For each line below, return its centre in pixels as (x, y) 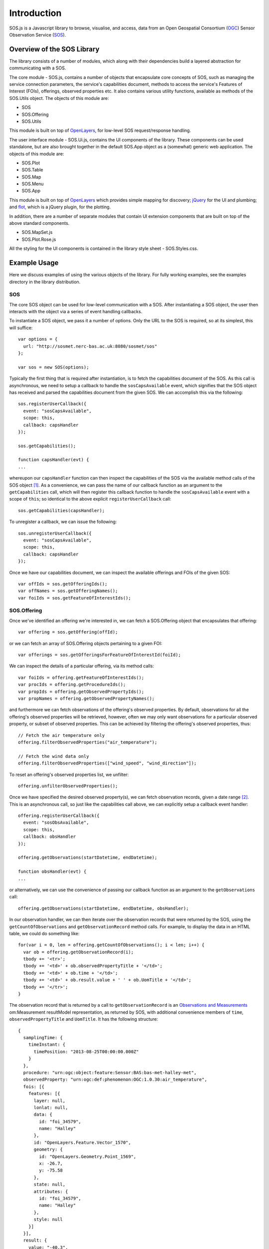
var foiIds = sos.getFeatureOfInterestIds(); (75, 598)
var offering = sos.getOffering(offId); (68, 632)
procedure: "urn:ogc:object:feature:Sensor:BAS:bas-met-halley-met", (110, 1072)
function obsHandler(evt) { (52, 872)
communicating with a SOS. (38, 68)
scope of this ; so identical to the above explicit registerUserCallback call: (90, 499)
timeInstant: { (47, 1045)
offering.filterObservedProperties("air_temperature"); (88, 742)
